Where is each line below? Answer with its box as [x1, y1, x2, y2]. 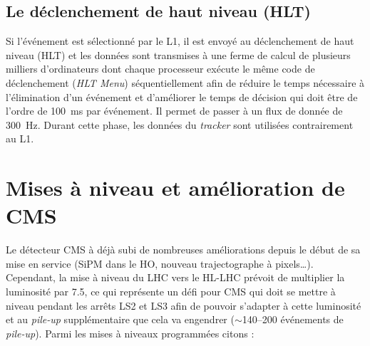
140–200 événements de [242, 312, 344, 327]
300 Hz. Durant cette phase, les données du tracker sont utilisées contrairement [6, 117, 354, 132]
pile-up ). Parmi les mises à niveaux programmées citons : [6, 325, 255, 340]
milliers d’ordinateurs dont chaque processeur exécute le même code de [6, 61, 315, 76]
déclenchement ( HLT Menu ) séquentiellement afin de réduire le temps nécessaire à [6, 75, 365, 90]
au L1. [6, 131, 34, 146]
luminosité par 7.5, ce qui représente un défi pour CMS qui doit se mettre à [6, 284, 336, 299]
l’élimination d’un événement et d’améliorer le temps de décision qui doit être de [6, 89, 358, 104]
